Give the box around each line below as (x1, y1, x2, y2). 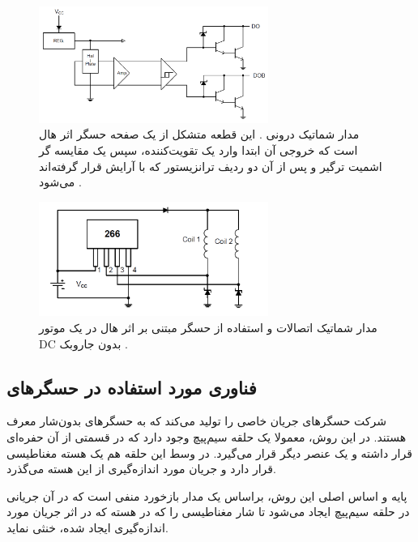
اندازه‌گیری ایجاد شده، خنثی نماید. (6, 519, 168, 536)
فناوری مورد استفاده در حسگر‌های (6, 374, 257, 399)
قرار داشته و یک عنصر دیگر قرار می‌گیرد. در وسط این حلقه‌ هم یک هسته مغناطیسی (6, 444, 412, 461)
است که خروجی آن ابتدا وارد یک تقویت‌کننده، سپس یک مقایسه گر (39, 141, 358, 158)
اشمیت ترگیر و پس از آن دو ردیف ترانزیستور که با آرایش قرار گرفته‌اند (39, 157, 382, 174)
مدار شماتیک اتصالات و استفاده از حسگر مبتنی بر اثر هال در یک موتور (39, 319, 377, 336)
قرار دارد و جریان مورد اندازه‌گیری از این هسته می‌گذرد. (6, 460, 276, 477)
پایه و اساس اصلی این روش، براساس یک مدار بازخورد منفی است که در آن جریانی (6, 487, 407, 504)
